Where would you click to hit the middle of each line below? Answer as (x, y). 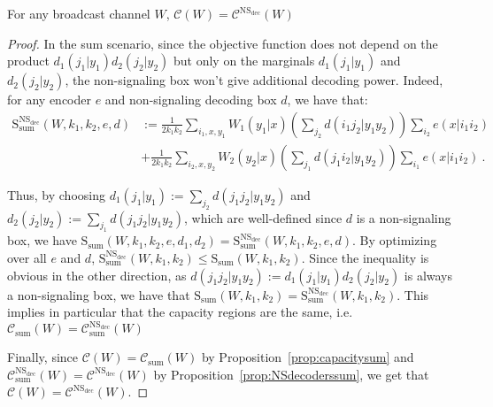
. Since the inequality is (365, 257)
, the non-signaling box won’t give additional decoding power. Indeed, (254, 80)
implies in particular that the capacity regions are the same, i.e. (180, 312)
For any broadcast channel (79, 13)
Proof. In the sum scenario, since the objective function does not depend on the (223, 43)
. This (413, 294)
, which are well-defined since (263, 217)
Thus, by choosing (56, 194)
